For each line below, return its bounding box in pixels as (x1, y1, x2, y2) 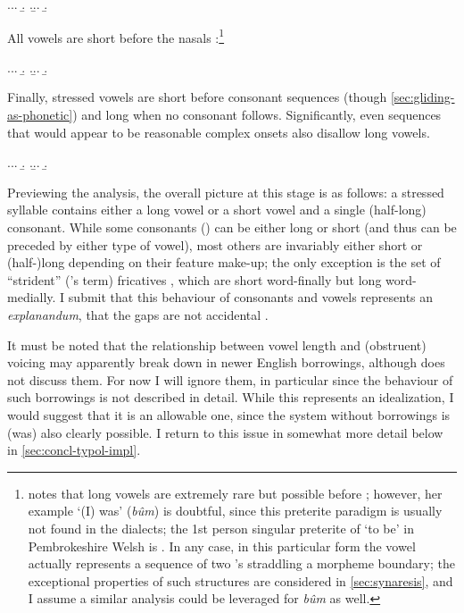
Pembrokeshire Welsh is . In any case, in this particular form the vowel (28, 536, 416, 555)
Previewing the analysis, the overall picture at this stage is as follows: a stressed (7, 182, 444, 201)
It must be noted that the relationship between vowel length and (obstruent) (7, 335, 427, 354)
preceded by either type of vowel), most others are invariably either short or (7, 235, 423, 254)
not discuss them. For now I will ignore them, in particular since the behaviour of (7, 370, 453, 389)
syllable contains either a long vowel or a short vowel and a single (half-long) (7, 200, 427, 219)
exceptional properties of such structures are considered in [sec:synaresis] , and (28, 571, 453, 590)
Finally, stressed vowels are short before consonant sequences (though (7, 88, 387, 106)
